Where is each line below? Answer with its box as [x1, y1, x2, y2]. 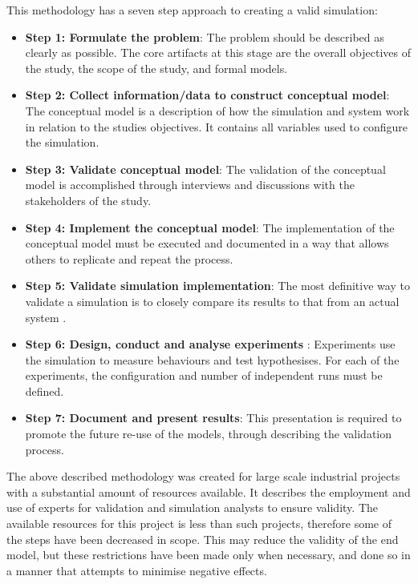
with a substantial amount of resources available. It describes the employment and [6, 483, 411, 500]
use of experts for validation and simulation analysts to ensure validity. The [6, 499, 378, 516]
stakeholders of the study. [25, 191, 152, 208]
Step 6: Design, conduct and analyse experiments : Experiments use [25, 336, 396, 352]
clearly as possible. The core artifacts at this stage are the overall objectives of [25, 44, 411, 61]
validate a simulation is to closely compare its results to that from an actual [25, 292, 400, 309]
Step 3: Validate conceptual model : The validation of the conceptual [25, 160, 386, 177]
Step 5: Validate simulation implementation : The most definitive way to [25, 277, 410, 294]
